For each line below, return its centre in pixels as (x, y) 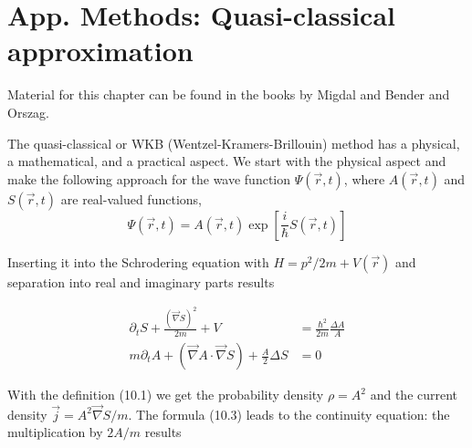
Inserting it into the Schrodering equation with (138, 261)
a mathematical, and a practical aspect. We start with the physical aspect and (227, 161)
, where (364, 178)
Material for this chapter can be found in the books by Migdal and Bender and (229, 94)
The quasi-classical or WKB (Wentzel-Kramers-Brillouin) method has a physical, (234, 143)
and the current (414, 395)
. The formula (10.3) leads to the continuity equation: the (289, 414)
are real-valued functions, (131, 198)
